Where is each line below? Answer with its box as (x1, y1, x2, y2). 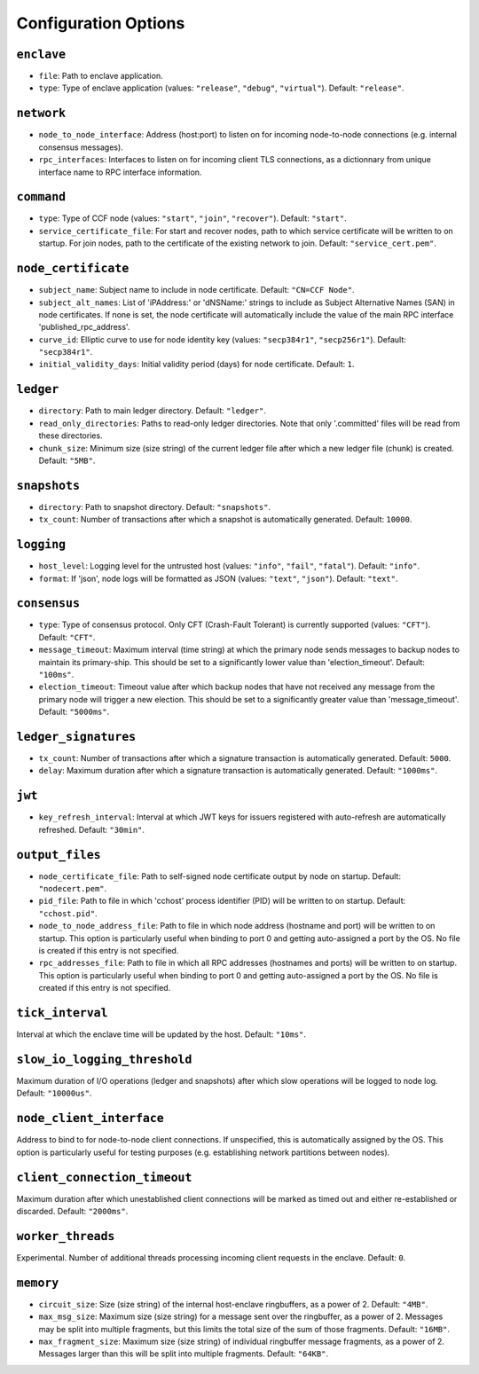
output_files (16, 847, 101, 862)
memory (16, 1276, 59, 1290)
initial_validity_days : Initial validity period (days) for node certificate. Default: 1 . (38, 359, 355, 370)
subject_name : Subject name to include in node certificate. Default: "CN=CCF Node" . (38, 285, 355, 295)
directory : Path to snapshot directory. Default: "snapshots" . (38, 501, 271, 512)
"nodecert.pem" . (38, 883, 107, 894)
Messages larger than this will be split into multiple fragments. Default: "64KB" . (38, 1348, 328, 1359)
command (16, 190, 67, 204)
